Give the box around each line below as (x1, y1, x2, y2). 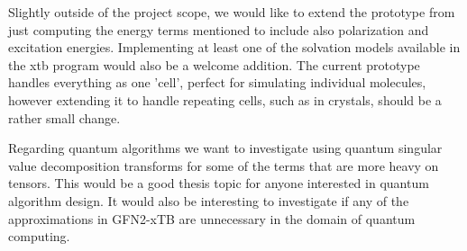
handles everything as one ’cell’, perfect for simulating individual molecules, (8, 73, 426, 92)
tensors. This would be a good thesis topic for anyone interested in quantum (8, 174, 429, 193)
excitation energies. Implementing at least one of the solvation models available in (8, 38, 461, 57)
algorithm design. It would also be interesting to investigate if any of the (8, 191, 409, 210)
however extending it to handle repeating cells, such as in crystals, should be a (8, 90, 442, 109)
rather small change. (8, 108, 121, 127)
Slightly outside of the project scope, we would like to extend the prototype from (8, 3, 455, 21)
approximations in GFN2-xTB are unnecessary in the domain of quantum (8, 209, 416, 228)
